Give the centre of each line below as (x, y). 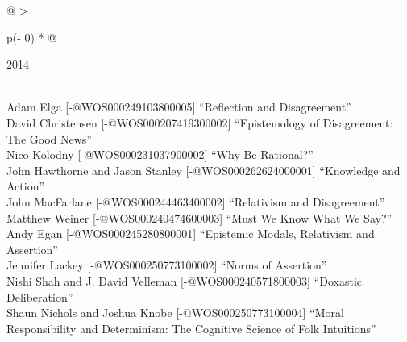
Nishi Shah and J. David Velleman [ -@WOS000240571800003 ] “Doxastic (185, 280)
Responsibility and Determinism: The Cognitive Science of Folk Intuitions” (191, 328)
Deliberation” (40, 296)
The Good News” (49, 138)
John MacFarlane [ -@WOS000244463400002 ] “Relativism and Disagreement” (196, 201)
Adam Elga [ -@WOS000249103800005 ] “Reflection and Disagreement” (179, 107)
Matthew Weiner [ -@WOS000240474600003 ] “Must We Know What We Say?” (199, 217)
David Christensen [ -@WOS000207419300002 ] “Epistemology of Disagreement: (200, 122)
